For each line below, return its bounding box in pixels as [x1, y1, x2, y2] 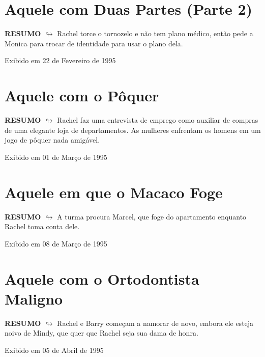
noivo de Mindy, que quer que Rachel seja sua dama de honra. [5, 327, 198, 338]
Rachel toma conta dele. [5, 221, 80, 232]
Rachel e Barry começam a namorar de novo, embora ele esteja [57, 317, 254, 328]
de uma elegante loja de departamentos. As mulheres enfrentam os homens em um [5, 124, 261, 135]
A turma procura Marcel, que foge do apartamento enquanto [57, 211, 247, 222]
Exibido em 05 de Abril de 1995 [5, 344, 104, 355]
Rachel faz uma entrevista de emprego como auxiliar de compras [57, 115, 258, 125]
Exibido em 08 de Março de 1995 [5, 238, 107, 249]
